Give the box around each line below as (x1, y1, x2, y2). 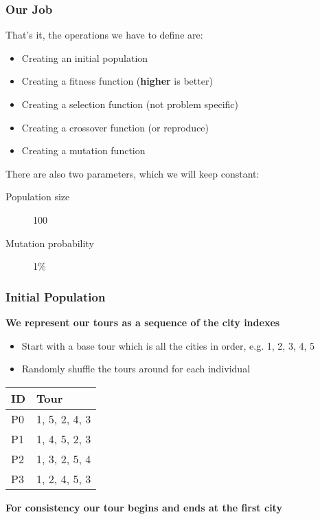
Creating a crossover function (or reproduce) (21, 120, 209, 134)
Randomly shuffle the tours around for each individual (21, 361, 251, 376)
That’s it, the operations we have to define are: (5, 28, 203, 42)
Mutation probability (5, 235, 94, 250)
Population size (5, 189, 70, 204)
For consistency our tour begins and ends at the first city (5, 500, 282, 514)
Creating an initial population (21, 50, 148, 65)
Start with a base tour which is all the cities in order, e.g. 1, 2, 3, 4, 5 (21, 338, 315, 352)
